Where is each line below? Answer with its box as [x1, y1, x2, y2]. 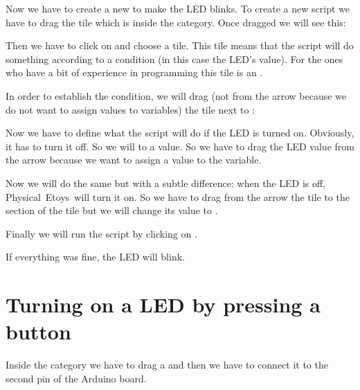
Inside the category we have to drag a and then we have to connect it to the [6, 357, 328, 372]
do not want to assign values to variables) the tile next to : [6, 102, 255, 116]
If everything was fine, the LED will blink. [6, 249, 185, 264]
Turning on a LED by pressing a [6, 290, 321, 319]
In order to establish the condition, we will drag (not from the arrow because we [6, 88, 347, 103]
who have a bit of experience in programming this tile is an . [6, 65, 263, 80]
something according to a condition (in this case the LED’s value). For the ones [6, 51, 343, 66]
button [6, 317, 71, 346]
